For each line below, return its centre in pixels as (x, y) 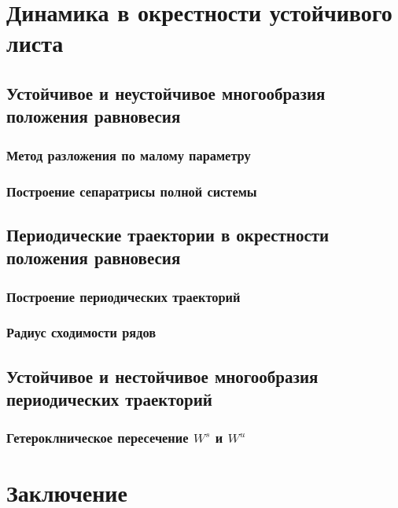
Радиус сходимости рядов (81, 332)
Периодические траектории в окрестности (168, 234)
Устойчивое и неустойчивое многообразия (166, 92)
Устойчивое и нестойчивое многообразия (162, 375)
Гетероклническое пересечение (98, 438)
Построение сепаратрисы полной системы (132, 191)
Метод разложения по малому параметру (129, 155)
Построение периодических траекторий (123, 296)
